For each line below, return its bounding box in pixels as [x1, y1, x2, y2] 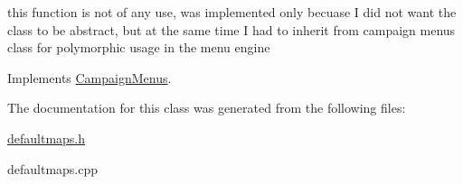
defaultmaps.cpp [7, 159, 99, 178]
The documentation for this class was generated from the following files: [7, 98, 406, 117]
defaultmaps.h [7, 128, 86, 147]
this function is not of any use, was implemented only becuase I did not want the [7, 3, 457, 21]
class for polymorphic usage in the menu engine [7, 38, 270, 57]
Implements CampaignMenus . [7, 68, 172, 87]
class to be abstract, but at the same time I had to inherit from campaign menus [7, 20, 456, 39]
